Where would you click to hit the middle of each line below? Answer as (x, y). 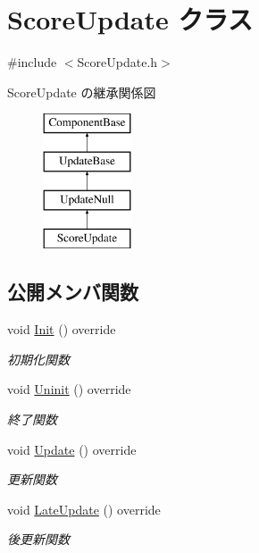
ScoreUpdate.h (117, 62)
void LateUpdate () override (84, 509)
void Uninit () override (69, 389)
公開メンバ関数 (73, 292)
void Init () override (62, 329)
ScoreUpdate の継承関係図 (82, 92)
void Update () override (72, 449)
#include (32, 62)
